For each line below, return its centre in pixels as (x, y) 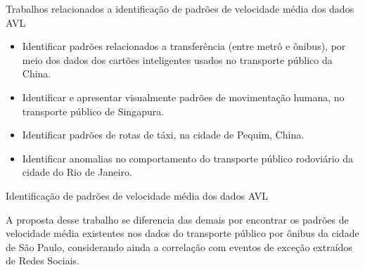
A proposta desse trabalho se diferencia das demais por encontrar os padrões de (177, 219)
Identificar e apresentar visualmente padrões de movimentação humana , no (183, 97)
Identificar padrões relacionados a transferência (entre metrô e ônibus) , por (184, 46)
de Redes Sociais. (43, 261)
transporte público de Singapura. (93, 111)
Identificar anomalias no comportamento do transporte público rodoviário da (188, 158)
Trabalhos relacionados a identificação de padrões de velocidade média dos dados (180, 8)
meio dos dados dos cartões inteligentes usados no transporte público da (177, 59)
